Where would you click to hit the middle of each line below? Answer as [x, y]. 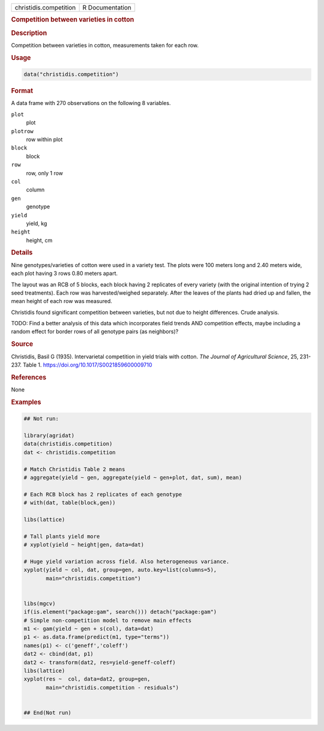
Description [29, 33]
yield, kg [37, 223]
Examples [26, 402]
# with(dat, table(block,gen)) [70, 503]
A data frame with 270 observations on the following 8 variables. [91, 103]
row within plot [44, 139]
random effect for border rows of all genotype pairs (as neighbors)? [95, 332]
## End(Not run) [48, 712]
